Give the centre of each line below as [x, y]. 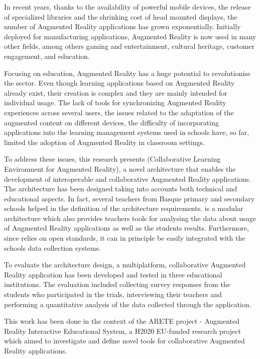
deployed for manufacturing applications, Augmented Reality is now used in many [130, 36]
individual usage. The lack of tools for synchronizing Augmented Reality [115, 102]
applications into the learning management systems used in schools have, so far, [126, 132]
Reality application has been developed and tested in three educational [113, 274]
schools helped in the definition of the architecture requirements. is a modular [124, 208]
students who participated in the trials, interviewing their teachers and [113, 294]
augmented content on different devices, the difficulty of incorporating [111, 122]
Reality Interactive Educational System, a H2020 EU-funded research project [122, 331]
